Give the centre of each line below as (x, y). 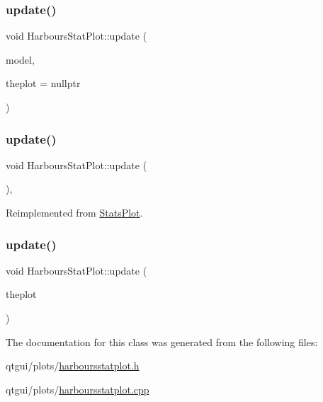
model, (20, 59)
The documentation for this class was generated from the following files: (162, 341)
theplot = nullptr (43, 83)
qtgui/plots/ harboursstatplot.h (73, 366)
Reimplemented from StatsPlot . (74, 212)
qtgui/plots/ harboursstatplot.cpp (78, 389)
